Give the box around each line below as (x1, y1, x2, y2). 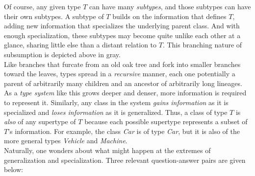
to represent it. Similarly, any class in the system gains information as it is (4, 97, 229, 107)
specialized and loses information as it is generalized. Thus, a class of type (4, 107, 228, 117)
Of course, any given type (4, 1, 81, 11)
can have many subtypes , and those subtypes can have (89, 1, 251, 11)
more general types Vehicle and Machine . (4, 135, 127, 146)
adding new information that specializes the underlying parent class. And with (4, 21, 240, 31)
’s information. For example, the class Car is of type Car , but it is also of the (8, 126, 240, 136)
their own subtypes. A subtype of (4, 11, 104, 21)
